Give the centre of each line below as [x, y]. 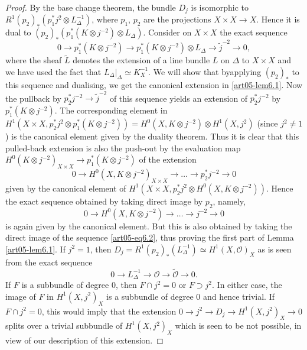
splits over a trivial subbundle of [64, 325]
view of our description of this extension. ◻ [84, 340]
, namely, [229, 201]
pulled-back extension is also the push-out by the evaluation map [123, 148]
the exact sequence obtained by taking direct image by [104, 201]
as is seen [275, 249]
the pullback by [33, 98]
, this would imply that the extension [109, 311]
